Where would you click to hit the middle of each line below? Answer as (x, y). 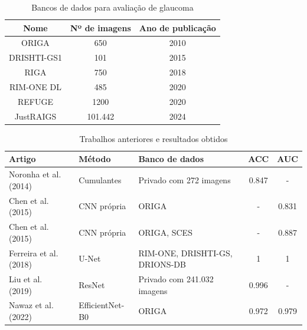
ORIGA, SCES (165, 232)
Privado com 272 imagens (184, 179)
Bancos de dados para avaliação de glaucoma (112, 7)
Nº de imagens (100, 27)
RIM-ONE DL (35, 86)
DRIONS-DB (162, 264)
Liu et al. (26, 278)
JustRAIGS (35, 116)
